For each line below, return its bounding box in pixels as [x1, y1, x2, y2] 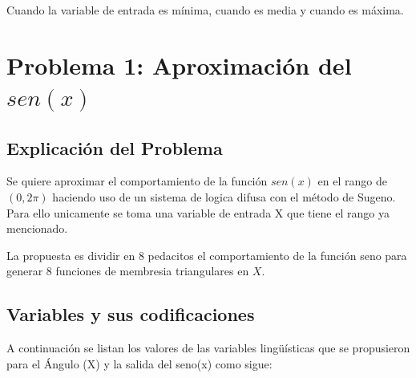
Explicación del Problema [6, 135, 223, 160]
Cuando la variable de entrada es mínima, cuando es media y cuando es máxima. [6, 2, 404, 18]
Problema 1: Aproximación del [6, 48, 352, 81]
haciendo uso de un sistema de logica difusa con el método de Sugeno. [52, 188, 396, 205]
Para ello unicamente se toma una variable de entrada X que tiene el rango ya [6, 204, 390, 221]
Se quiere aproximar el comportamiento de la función [6, 173, 268, 189]
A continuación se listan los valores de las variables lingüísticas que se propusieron [6, 339, 410, 356]
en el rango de [317, 173, 387, 189]
